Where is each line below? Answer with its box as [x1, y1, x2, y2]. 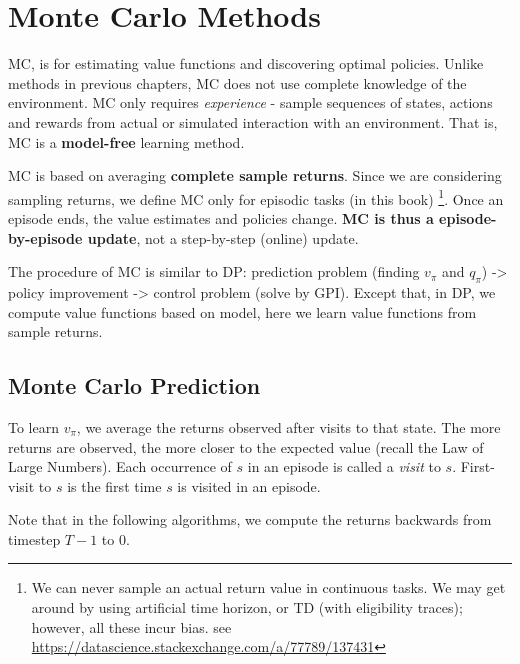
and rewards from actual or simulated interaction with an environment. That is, [8, 111, 498, 132]
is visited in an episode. [177, 475, 321, 496]
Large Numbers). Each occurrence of [8, 456, 232, 477]
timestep [8, 528, 61, 549]
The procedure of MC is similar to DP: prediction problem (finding [8, 261, 420, 282]
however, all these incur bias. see [31, 616, 232, 637]
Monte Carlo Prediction [8, 370, 261, 401]
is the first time [67, 475, 162, 496]
